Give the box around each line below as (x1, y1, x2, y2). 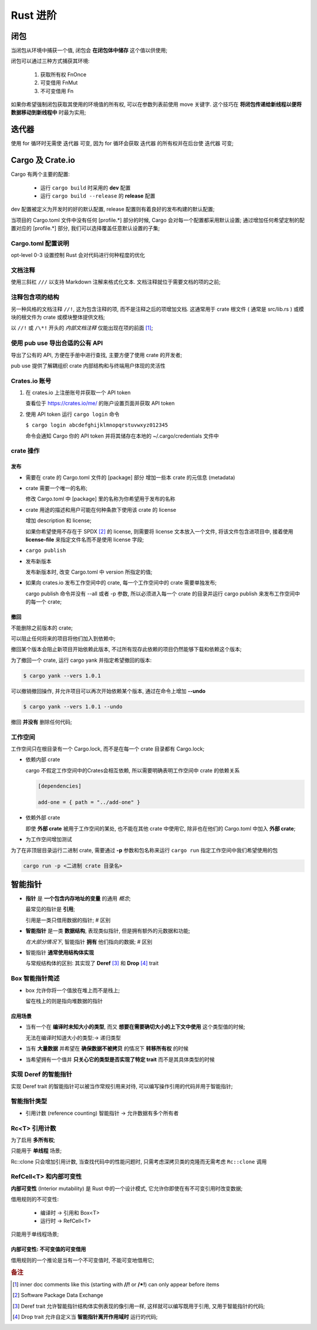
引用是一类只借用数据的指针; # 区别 (25, 916, 111, 924)
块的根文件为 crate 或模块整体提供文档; (11, 314, 105, 321)
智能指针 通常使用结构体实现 (25, 949, 94, 956)
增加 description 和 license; (25, 517, 92, 524)
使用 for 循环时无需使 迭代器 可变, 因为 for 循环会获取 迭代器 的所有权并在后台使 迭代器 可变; (11, 140, 234, 147)
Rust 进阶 (11, 9, 57, 22)
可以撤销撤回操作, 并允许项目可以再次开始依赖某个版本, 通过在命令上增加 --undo (11, 687, 205, 694)
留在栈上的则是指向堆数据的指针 (25, 997, 103, 1004)
